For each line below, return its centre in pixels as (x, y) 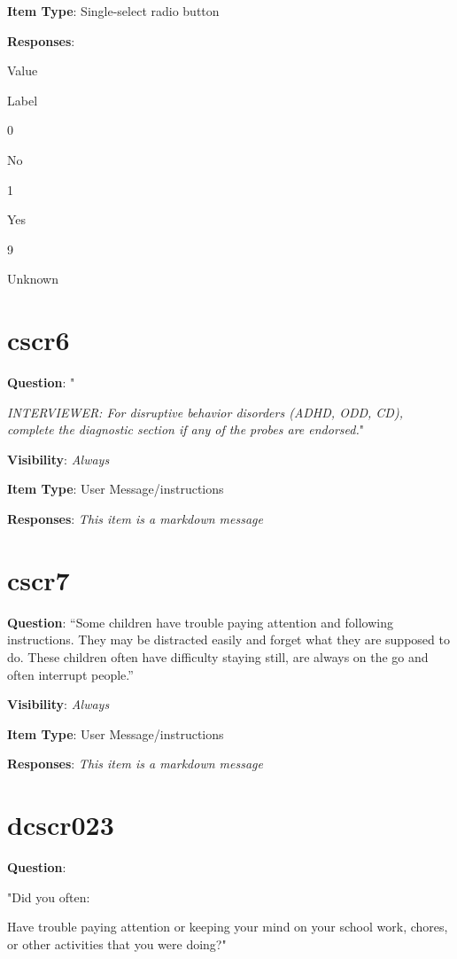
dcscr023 (61, 825)
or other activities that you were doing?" (117, 943)
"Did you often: (49, 897)
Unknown (33, 279)
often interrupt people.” (70, 674)
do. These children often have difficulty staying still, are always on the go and (218, 656)
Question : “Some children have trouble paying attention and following (200, 622)
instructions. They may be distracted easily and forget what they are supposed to (228, 639)
